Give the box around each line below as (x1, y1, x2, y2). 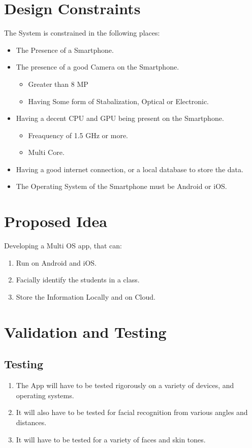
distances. (16, 417, 47, 427)
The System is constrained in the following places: (4, 27, 160, 38)
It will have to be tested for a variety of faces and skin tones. (16, 434, 206, 444)
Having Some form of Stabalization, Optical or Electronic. (28, 95, 209, 106)
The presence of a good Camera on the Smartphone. (16, 61, 179, 72)
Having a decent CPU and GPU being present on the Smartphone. (16, 113, 224, 123)
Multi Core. (28, 147, 65, 157)
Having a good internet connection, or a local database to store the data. (16, 164, 243, 174)
